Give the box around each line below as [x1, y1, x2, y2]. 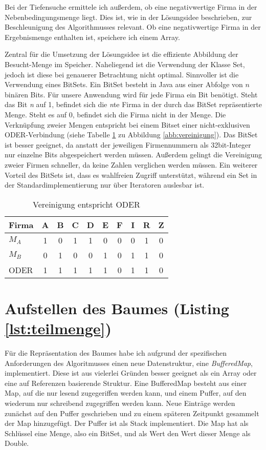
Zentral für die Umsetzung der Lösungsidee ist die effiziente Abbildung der [5, 49, 238, 59]
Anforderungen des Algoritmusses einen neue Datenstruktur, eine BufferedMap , [5, 357, 253, 368]
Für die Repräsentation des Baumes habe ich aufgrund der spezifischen [5, 347, 227, 358]
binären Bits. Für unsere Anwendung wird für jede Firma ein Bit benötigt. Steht [5, 89, 258, 99]
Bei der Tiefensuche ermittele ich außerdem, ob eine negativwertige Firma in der [5, 2, 257, 12]
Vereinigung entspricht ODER [32, 198, 140, 210]
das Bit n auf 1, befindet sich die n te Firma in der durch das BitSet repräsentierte [5, 99, 262, 110]
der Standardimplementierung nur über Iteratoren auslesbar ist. [5, 179, 205, 190]
